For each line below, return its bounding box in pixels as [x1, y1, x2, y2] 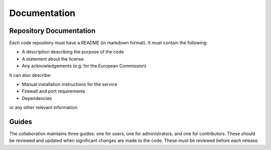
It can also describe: [9, 72, 52, 78]
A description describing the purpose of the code [22, 49, 124, 55]
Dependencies [22, 95, 52, 101]
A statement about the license [22, 55, 84, 62]
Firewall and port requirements [22, 88, 85, 94]
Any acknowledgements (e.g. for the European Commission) [22, 63, 147, 69]
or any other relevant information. [9, 104, 79, 110]
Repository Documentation [9, 26, 96, 35]
